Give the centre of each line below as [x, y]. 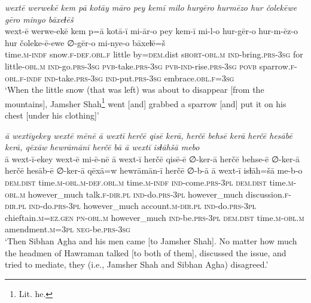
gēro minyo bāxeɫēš [39, 19]
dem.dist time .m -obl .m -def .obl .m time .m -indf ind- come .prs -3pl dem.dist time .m [149, 182]
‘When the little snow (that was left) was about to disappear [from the [135, 90]
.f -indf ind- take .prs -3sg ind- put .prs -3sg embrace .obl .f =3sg [126, 78]
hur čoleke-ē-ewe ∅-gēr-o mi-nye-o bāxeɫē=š [85, 42]
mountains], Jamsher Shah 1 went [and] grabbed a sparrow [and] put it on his [146, 102]
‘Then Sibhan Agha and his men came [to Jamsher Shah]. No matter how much [151, 240]
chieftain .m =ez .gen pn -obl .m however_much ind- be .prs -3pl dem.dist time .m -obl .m [155, 217]
